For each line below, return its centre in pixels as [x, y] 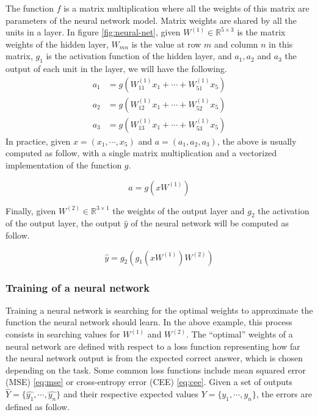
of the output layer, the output [63, 223]
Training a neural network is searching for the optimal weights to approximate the [159, 310]
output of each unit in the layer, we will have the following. [116, 69]
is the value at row [166, 44]
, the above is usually [257, 141]
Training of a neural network [78, 287]
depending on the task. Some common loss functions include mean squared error [156, 370]
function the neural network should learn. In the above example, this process [149, 322]
